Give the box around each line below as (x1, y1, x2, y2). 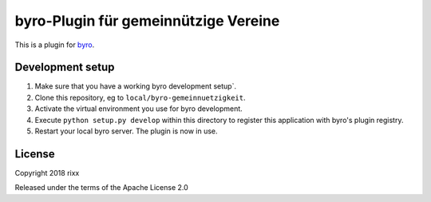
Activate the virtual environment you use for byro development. (34, 104, 243, 113)
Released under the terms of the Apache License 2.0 (14, 183, 189, 192)
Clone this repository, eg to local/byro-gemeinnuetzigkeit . (34, 93, 246, 102)
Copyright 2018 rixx (14, 168, 80, 177)
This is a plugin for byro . (14, 40, 95, 50)
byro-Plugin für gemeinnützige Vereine (14, 12, 280, 30)
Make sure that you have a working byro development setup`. (34, 81, 237, 91)
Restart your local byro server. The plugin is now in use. (34, 126, 218, 136)
